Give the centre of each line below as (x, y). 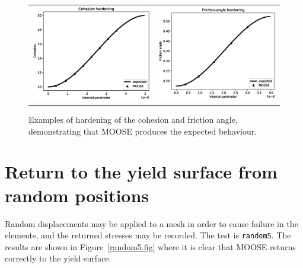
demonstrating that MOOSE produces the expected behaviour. (143, 131)
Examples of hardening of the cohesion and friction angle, (133, 119)
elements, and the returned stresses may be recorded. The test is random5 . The (148, 235)
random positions (77, 195)
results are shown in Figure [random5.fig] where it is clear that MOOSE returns (150, 246)
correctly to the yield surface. (58, 258)
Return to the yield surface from (141, 172)
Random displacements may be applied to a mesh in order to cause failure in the (151, 223)
